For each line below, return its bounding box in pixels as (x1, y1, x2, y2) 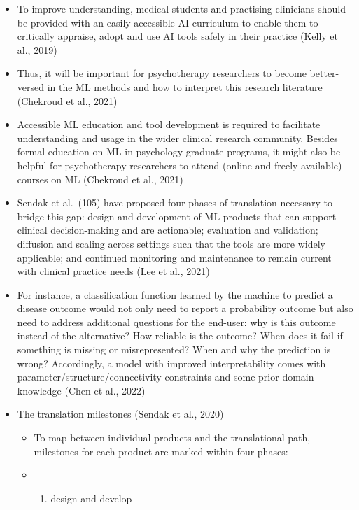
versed (17, 79, 45, 94)
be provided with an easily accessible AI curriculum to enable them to (17, 15, 318, 29)
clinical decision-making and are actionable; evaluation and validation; (17, 222, 318, 237)
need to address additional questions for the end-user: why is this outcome (17, 314, 336, 329)
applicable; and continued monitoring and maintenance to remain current (17, 250, 332, 264)
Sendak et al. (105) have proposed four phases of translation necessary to (17, 195, 332, 210)
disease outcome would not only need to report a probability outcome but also (17, 301, 353, 316)
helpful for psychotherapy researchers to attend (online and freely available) (17, 157, 342, 172)
